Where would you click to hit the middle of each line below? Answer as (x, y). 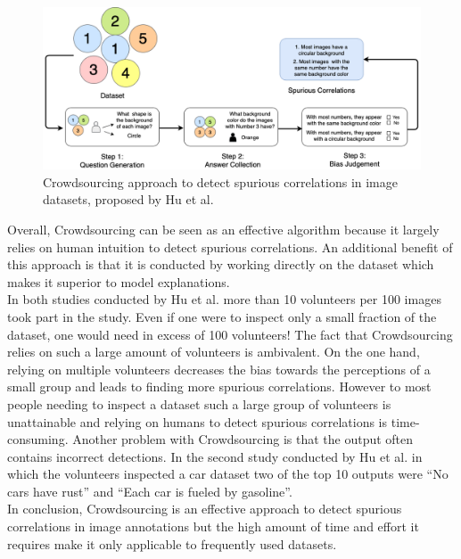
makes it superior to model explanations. (119, 281)
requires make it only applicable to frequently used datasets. (172, 543)
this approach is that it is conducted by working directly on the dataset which (221, 264)
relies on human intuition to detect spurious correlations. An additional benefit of (230, 247)
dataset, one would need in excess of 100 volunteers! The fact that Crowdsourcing (230, 334)
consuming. (38, 439)
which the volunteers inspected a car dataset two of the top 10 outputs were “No (228, 474)
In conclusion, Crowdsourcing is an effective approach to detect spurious (205, 509)
